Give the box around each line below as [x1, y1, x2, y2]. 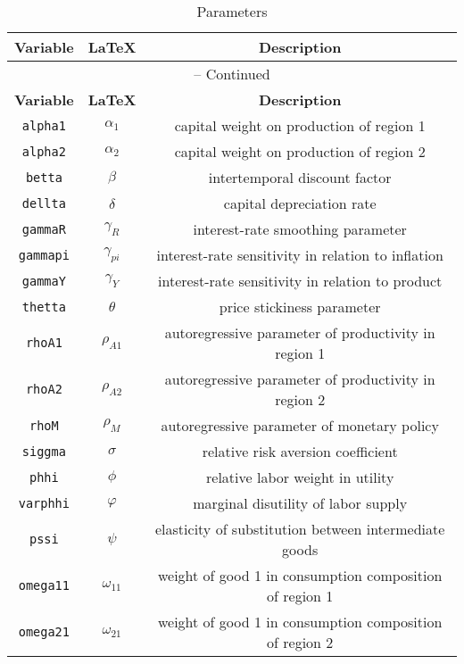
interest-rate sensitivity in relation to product [158, 270, 443, 291]
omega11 [18, 578, 70, 593]
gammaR [21, 221, 66, 237]
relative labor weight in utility [206, 467, 394, 487]
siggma [21, 444, 66, 459]
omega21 [18, 625, 70, 639]
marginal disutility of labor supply [193, 493, 408, 513]
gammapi [18, 247, 70, 262]
